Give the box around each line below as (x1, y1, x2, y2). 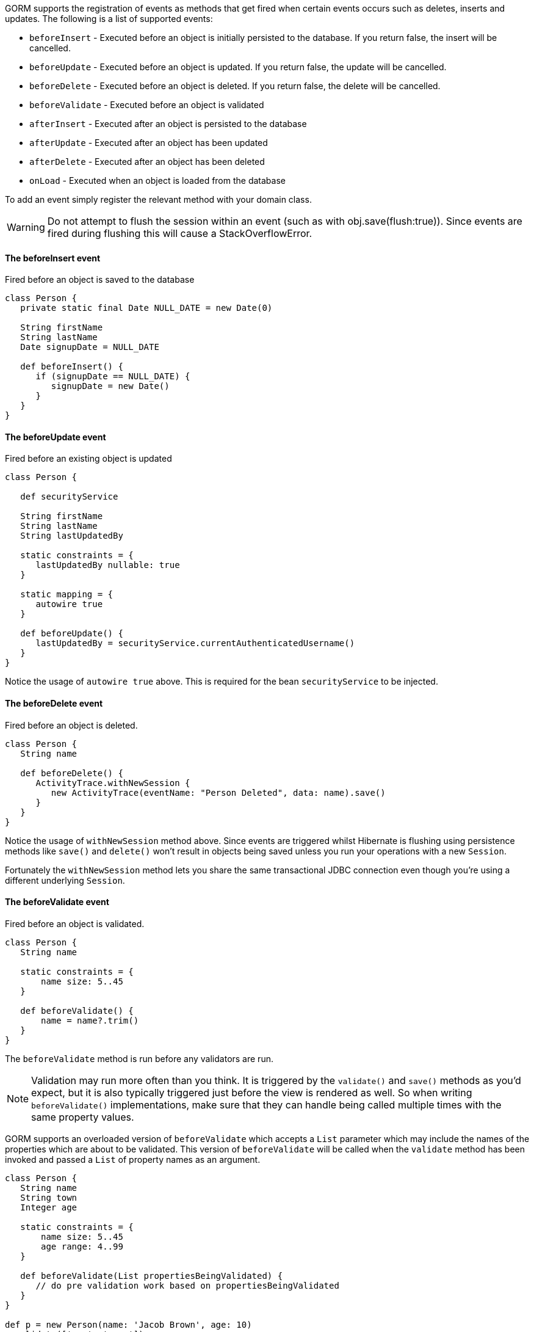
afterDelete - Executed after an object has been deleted (29, 156, 265, 167)
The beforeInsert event (5, 252, 101, 263)
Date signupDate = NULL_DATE (20, 342, 159, 352)
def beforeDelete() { (20, 768, 123, 778)
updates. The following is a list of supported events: (5, 13, 213, 24)
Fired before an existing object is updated (5, 453, 172, 464)
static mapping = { (20, 589, 114, 600)
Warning (7, 221, 45, 233)
